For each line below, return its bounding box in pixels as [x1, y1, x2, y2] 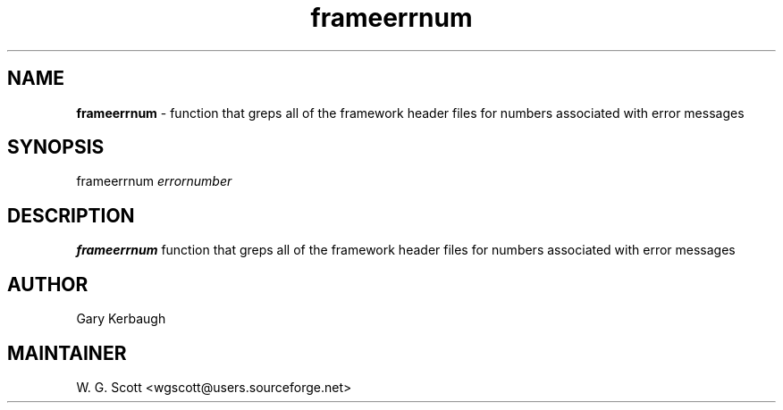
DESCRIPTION [7, 204, 135, 227]
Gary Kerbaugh [76, 311, 166, 327]
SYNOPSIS [7, 136, 105, 159]
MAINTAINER [7, 341, 127, 364]
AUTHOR [7, 272, 88, 296]
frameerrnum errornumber [76, 173, 232, 189]
